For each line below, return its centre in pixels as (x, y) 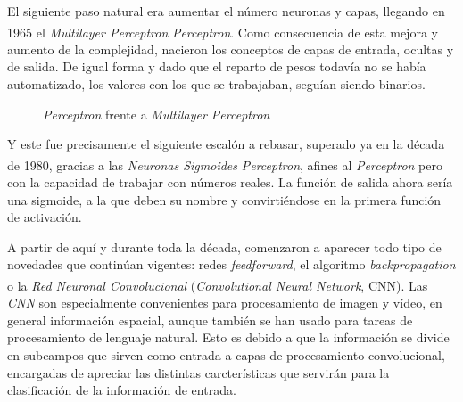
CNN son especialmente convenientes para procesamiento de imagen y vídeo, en (225, 303)
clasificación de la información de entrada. (122, 390)
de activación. (45, 217)
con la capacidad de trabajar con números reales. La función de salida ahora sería (230, 182)
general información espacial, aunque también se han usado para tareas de (210, 320)
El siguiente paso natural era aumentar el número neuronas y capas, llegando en (226, 11)
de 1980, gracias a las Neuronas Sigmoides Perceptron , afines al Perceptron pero (225, 164)
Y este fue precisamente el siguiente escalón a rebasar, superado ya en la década (226, 144)
